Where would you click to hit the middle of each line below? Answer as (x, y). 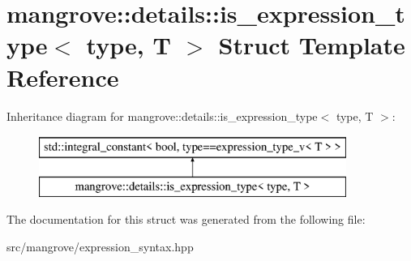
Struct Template (312, 45)
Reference (63, 77)
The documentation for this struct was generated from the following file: (186, 219)
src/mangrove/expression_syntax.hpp (100, 246)
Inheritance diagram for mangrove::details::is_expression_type (162, 116)
